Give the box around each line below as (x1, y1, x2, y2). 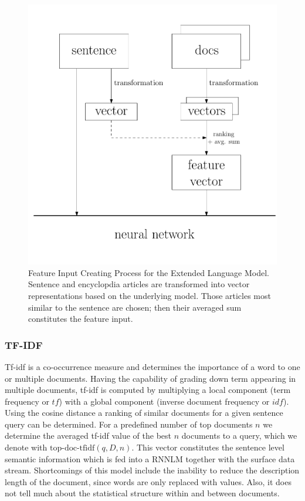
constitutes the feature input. (28, 312, 133, 325)
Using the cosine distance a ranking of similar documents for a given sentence (5, 406, 283, 419)
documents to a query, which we (181, 429, 297, 442)
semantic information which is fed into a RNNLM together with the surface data (5, 452, 295, 465)
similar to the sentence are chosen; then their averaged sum (28, 301, 242, 313)
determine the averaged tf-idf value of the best (5, 429, 172, 442)
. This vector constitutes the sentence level (131, 441, 284, 453)
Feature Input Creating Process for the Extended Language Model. (28, 266, 270, 278)
